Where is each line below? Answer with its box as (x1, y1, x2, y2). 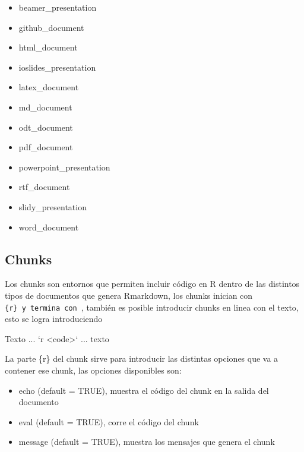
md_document (18, 100, 72, 113)
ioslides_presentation (18, 61, 96, 73)
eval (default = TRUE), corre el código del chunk (18, 415, 199, 428)
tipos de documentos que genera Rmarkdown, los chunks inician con (5, 289, 253, 301)
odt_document (18, 121, 73, 133)
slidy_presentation (18, 200, 87, 213)
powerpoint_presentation (18, 160, 110, 173)
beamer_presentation (18, 1, 97, 13)
